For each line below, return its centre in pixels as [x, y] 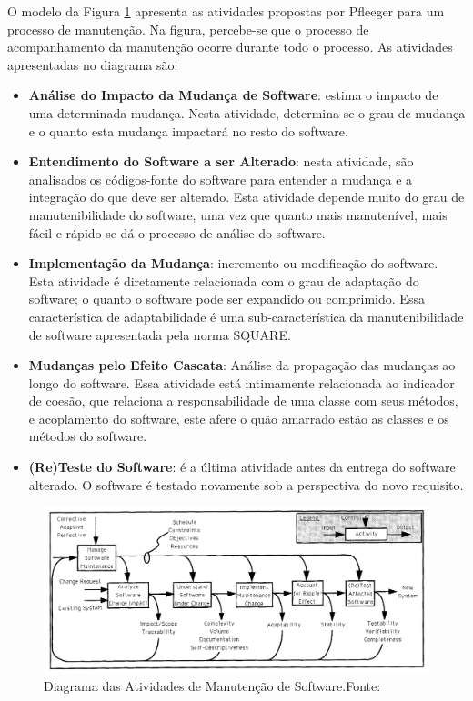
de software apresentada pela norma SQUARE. [160, 334]
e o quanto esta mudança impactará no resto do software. [188, 130]
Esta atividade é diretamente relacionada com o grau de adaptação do [224, 280]
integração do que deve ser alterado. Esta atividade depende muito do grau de [247, 197]
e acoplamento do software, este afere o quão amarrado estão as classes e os [239, 418]
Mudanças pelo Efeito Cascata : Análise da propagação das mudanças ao [242, 365]
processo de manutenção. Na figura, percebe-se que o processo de [188, 29]
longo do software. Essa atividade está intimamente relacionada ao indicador [242, 382]
